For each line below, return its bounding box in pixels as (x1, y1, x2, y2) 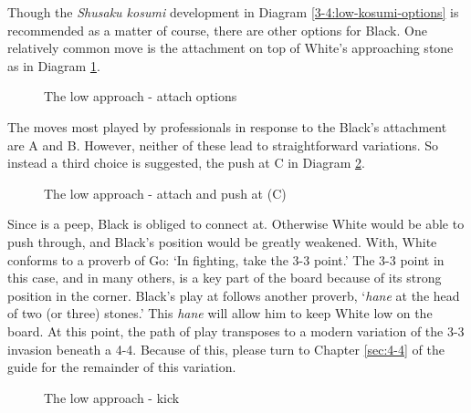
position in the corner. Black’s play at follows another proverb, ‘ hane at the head (7, 285, 460, 305)
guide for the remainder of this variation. (7, 357, 236, 377)
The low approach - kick (44, 387, 180, 407)
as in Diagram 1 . (7, 56, 100, 75)
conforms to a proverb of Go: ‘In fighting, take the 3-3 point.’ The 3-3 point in (7, 250, 445, 269)
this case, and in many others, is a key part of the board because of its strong (7, 268, 442, 287)
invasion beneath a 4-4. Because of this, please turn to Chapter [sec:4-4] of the (7, 339, 445, 358)
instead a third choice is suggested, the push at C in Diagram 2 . (7, 153, 365, 172)
